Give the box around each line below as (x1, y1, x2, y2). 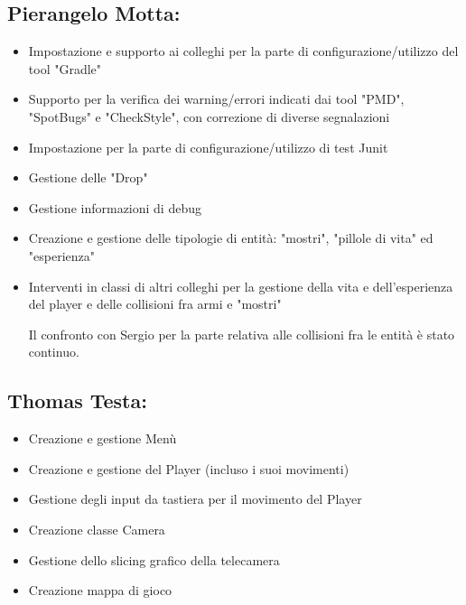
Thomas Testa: (7, 386, 147, 414)
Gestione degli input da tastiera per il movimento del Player (28, 489, 362, 508)
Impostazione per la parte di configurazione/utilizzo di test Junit (28, 137, 388, 156)
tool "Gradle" (28, 59, 102, 78)
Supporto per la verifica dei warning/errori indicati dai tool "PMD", (28, 89, 405, 108)
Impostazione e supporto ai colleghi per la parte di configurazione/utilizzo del (28, 42, 459, 60)
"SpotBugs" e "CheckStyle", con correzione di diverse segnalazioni (28, 107, 390, 126)
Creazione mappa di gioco (28, 581, 172, 600)
